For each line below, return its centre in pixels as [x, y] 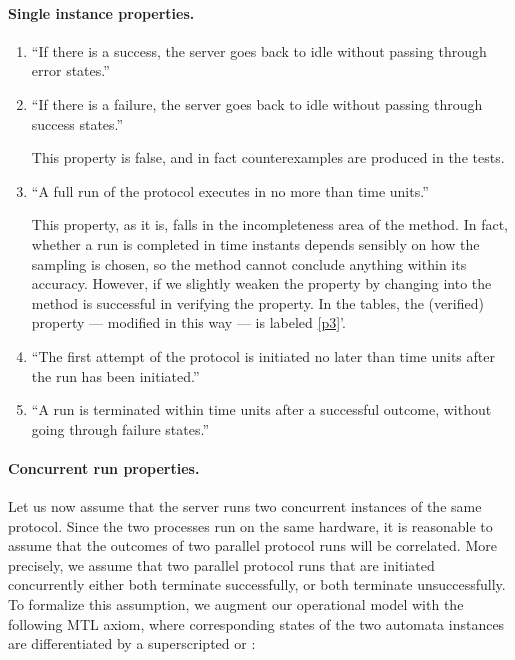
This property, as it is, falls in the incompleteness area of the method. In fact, [269, 224]
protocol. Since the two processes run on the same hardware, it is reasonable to [250, 525]
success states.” [77, 123]
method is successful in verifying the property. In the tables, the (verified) [257, 302]
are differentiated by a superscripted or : [132, 643]
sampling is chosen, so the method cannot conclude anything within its [249, 263]
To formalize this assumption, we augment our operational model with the [236, 604]
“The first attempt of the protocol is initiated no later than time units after [263, 355]
